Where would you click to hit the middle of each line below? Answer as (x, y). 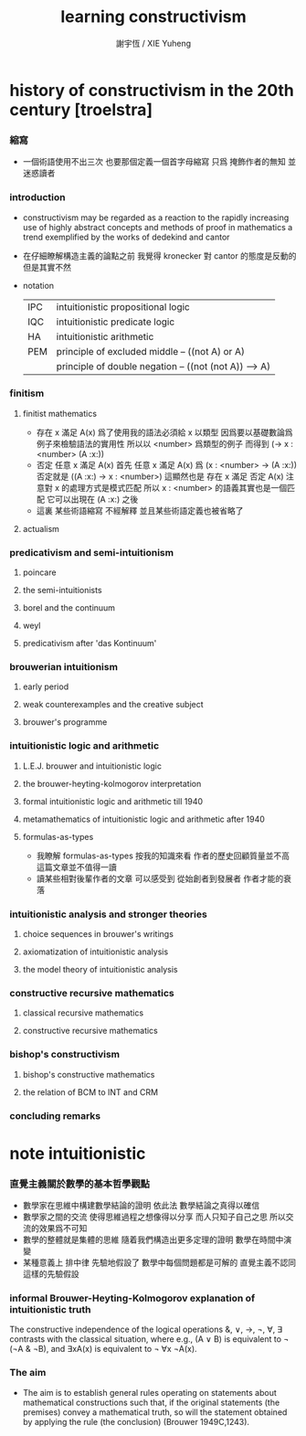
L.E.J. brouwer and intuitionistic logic (92, 766)
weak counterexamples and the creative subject (113, 705)
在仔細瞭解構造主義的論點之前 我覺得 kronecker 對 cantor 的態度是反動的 (159, 255)
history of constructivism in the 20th (152, 90)
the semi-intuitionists (62, 590)
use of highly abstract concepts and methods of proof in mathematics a (158, 227)
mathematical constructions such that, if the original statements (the (151, 1402)
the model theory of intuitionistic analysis (100, 970)
